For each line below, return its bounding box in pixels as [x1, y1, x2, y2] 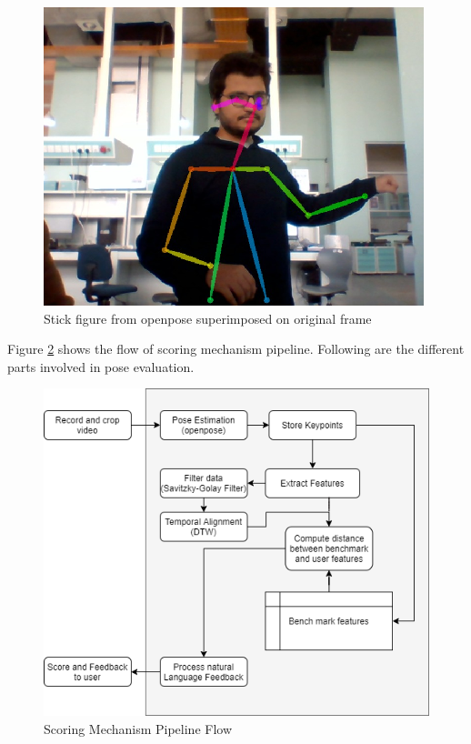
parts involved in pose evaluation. [7, 357, 195, 376]
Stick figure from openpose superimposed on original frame [44, 308, 372, 327]
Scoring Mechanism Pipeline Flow [44, 719, 233, 739]
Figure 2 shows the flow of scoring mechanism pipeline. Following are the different [7, 339, 465, 358]
